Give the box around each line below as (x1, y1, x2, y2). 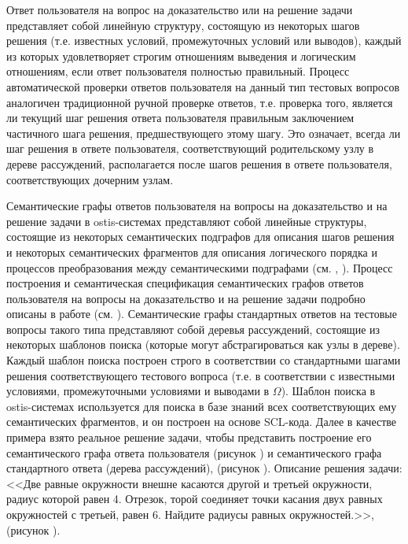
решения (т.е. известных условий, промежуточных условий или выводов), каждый (6, 32, 402, 49)
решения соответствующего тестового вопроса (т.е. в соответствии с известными (6, 367, 395, 383)
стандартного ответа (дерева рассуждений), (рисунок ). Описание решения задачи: (6, 460, 402, 476)
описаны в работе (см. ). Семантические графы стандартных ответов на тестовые (6, 305, 397, 322)
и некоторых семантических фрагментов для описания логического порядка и (6, 243, 377, 260)
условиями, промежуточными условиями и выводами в (6, 383, 270, 399)
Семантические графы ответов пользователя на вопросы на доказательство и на (6, 198, 388, 214)
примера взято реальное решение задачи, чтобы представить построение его (6, 429, 372, 446)
